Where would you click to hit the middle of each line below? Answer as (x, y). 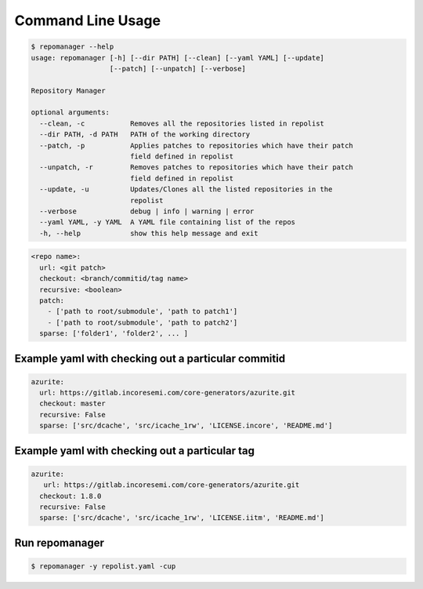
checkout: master (72, 404)
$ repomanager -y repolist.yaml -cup (103, 566)
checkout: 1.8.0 (70, 496)
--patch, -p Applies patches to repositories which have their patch (197, 145)
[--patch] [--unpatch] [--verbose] (177, 68)
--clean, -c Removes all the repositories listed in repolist (182, 123)
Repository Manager (68, 91)
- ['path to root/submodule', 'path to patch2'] (143, 322)
